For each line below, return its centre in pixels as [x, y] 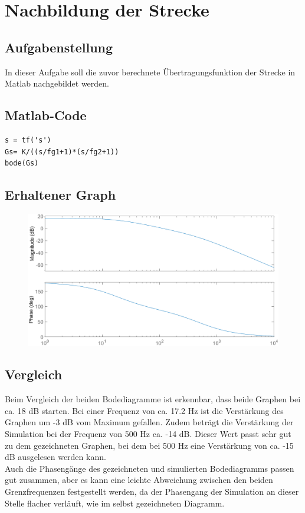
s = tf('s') [28, 140]
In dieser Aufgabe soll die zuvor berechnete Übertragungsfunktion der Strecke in [150, 72]
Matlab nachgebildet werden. [57, 83]
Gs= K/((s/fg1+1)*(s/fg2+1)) [62, 152]
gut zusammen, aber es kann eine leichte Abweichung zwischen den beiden [139, 480]
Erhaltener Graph [60, 195]
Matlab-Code [46, 115]
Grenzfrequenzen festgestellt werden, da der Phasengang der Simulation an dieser [152, 491]
